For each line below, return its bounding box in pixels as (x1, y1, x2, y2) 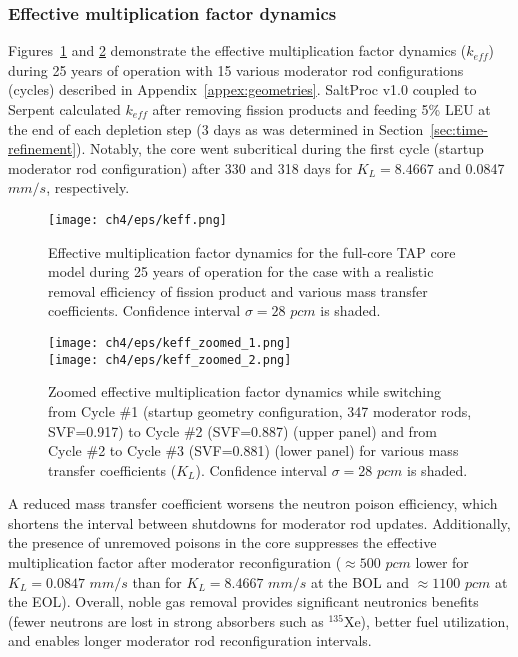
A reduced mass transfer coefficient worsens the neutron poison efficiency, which (8, 493, 498, 514)
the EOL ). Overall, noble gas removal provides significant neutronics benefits (8, 591, 479, 612)
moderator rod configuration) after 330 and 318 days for (8, 157, 353, 178)
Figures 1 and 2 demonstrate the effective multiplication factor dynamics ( (8, 40, 467, 61)
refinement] (8, 138, 77, 159)
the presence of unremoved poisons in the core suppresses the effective (8, 532, 437, 553)
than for (132, 571, 182, 592)
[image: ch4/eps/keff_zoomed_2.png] (48, 352, 292, 367)
